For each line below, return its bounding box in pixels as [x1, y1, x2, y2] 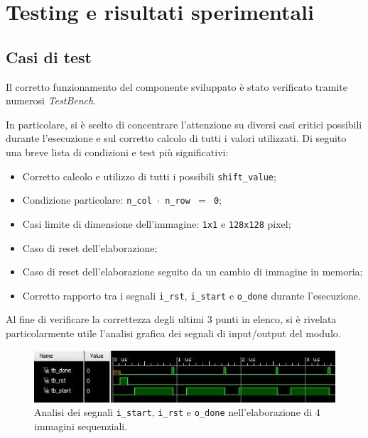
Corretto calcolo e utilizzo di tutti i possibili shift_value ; [22, 168, 276, 183]
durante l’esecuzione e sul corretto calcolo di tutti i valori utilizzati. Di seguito [6, 131, 347, 146]
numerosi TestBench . [6, 93, 97, 108]
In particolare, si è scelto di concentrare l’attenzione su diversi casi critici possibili [6, 116, 362, 131]
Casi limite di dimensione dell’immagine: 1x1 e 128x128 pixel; [22, 216, 291, 231]
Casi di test [6, 45, 92, 67]
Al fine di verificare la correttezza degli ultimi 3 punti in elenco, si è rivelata [6, 312, 337, 327]
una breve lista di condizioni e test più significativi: [6, 144, 229, 159]
